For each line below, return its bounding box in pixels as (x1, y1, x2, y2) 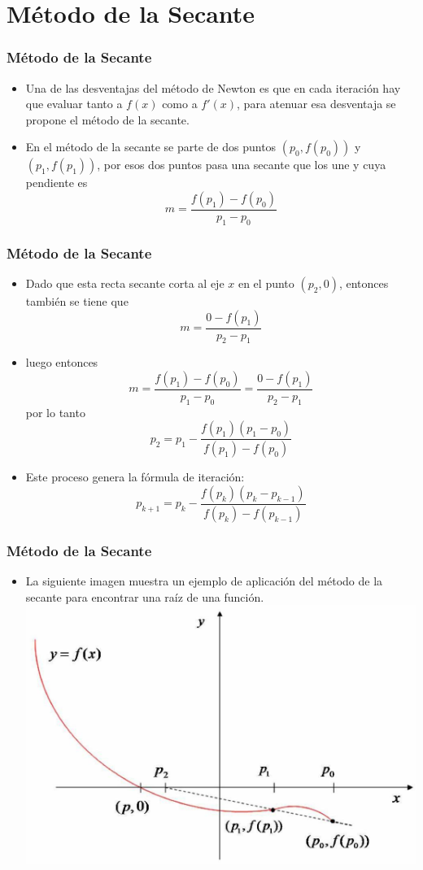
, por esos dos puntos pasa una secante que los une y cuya (97, 156, 386, 173)
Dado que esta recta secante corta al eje (25, 275, 225, 292)
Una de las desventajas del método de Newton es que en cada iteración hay (25, 79, 401, 96)
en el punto (238, 275, 294, 292)
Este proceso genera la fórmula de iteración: (25, 468, 245, 485)
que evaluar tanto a (25, 95, 123, 112)
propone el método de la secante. (25, 111, 190, 128)
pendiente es (25, 174, 88, 191)
